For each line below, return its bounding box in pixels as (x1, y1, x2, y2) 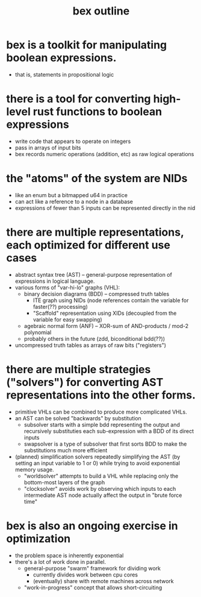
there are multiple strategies (6, 362, 151, 376)
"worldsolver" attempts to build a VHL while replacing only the (23, 472, 179, 479)
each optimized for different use (6, 238, 170, 251)
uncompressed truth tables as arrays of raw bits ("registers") (14, 341, 167, 349)
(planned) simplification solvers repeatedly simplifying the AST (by (14, 453, 181, 460)
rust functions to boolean (32, 105, 162, 119)
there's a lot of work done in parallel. (14, 558, 107, 565)
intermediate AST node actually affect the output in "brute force (23, 491, 182, 499)
